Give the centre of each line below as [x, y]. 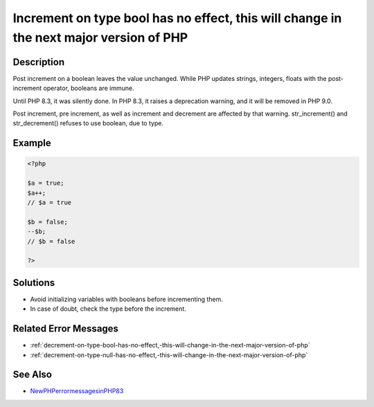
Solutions [34, 283]
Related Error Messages [66, 329]
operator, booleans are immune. [89, 88]
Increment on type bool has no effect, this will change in [177, 18]
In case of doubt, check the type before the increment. [108, 309]
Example [32, 143]
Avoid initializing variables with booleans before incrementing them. [126, 299]
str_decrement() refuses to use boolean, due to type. [88, 123]
